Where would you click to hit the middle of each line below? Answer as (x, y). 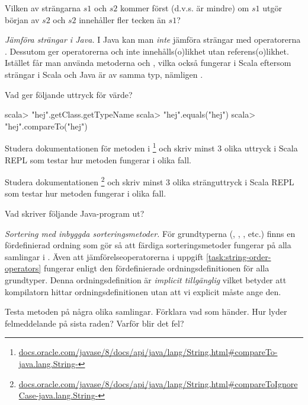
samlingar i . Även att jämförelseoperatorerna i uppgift (104, 256)
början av (22, 19)
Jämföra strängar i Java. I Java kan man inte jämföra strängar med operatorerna (153, 39)
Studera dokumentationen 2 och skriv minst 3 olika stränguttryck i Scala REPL (150, 181)
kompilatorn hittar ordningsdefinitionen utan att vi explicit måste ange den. (143, 291)
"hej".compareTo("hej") (46, 126)
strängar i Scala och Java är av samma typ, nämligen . (104, 74)
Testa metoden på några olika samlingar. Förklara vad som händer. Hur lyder (146, 311)
